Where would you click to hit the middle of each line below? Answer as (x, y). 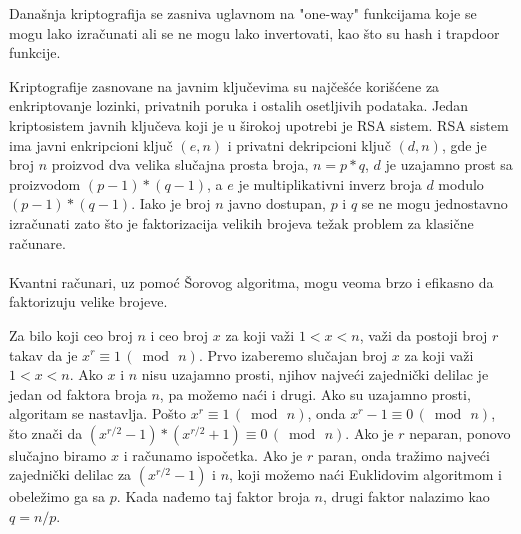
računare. (37, 242)
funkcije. (35, 52)
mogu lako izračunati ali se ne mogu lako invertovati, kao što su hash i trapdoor (254, 32)
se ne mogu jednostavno (434, 203)
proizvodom (45, 183)
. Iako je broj (171, 203)
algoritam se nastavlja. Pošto (98, 413)
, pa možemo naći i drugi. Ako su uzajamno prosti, (315, 393)
